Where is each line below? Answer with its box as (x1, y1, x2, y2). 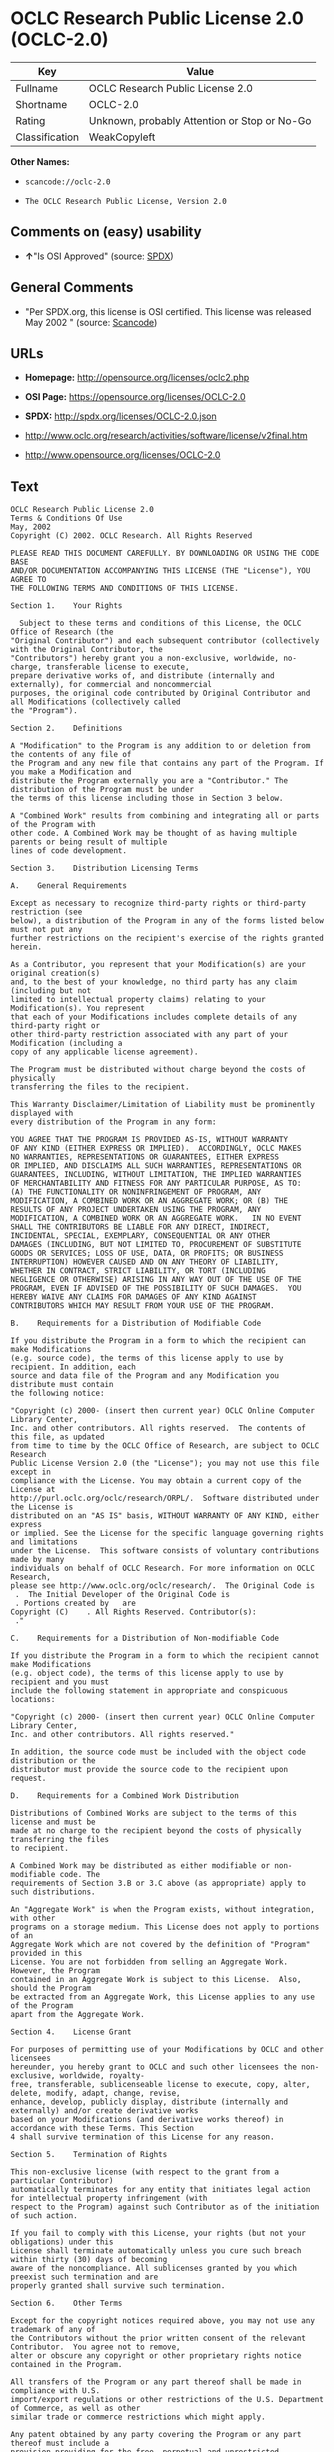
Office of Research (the (10, 627, 114, 637)
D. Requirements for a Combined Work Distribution (10, 1791, 240, 1801)
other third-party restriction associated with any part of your (10, 1030, 288, 1040)
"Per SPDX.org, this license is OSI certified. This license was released (24, 305, 312, 317)
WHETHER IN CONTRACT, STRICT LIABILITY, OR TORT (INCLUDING (10, 1266, 267, 1276)
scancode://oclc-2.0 (24, 177, 111, 187)
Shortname (15, 97, 68, 111)
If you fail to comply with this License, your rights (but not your (10, 2228, 307, 2239)
